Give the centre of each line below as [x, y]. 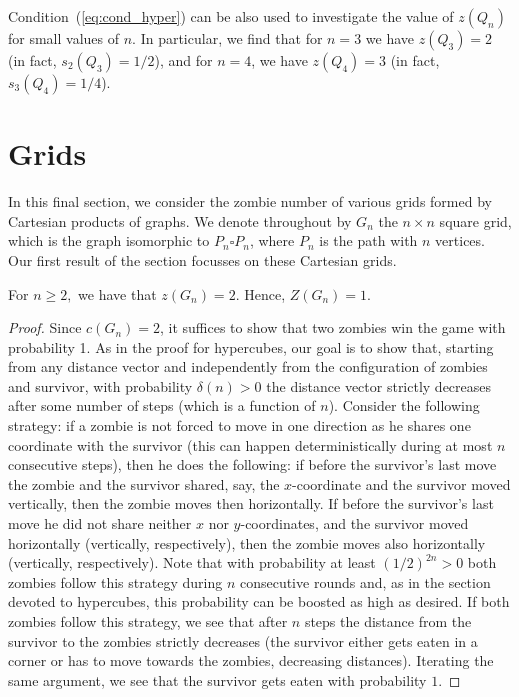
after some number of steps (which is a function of [162, 405]
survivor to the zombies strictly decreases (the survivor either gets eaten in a [243, 640]
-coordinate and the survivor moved [401, 483]
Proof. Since [45, 327]
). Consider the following [404, 405]
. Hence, [260, 293]
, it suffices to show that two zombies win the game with [332, 327]
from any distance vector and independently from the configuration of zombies [248, 366]
